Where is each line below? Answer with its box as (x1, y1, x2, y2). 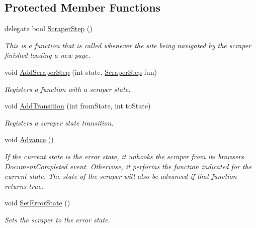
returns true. (5, 180, 44, 191)
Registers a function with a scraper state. (5, 83, 131, 94)
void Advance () (5, 134, 54, 145)
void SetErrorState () (5, 197, 70, 208)
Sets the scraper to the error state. (5, 214, 110, 224)
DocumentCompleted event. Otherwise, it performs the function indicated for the (5, 161, 252, 171)
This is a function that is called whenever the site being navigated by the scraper (5, 40, 251, 50)
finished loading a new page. (5, 50, 91, 60)
